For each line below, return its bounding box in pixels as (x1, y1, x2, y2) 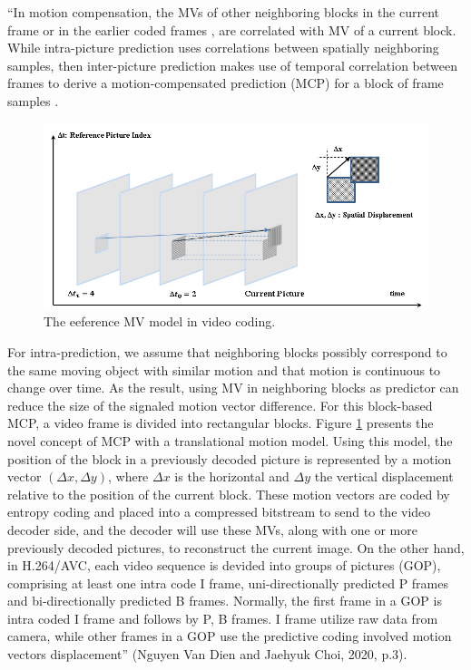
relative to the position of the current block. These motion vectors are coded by (7, 484, 450, 503)
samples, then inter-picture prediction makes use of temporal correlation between (7, 55, 457, 74)
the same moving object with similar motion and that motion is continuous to (7, 360, 441, 379)
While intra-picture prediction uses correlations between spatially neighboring (7, 38, 439, 57)
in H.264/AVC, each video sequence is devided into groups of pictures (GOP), (7, 556, 441, 575)
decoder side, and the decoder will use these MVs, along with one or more (7, 519, 417, 539)
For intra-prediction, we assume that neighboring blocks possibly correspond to (7, 342, 447, 361)
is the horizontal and (174, 467, 289, 486)
